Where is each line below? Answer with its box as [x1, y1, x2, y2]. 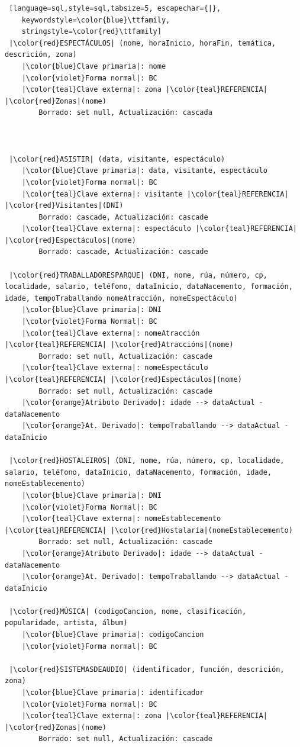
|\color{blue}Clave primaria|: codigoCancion [21, 630, 204, 639]
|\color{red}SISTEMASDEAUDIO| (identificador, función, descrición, [9, 665, 285, 674]
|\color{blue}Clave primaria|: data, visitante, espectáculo [21, 166, 267, 175]
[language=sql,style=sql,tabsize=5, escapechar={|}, [9, 4, 221, 12]
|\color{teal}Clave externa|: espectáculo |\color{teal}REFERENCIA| [21, 224, 297, 233]
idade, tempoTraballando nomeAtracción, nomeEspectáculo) [5, 294, 238, 302]
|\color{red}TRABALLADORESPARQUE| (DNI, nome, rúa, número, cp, [9, 271, 267, 279]
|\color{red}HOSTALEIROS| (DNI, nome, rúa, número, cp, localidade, [9, 456, 285, 465]
